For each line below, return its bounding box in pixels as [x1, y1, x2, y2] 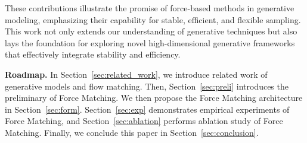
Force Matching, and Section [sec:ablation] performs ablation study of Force [5, 115, 283, 127]
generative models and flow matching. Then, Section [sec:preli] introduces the [5, 80, 289, 92]
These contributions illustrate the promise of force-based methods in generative [5, 2, 294, 14]
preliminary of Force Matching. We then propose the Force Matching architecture [5, 91, 303, 104]
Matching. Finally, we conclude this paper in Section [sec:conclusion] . [5, 126, 259, 138]
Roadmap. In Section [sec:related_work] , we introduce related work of [5, 68, 268, 80]
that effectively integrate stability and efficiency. [5, 48, 181, 61]
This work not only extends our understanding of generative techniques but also [5, 25, 297, 37]
